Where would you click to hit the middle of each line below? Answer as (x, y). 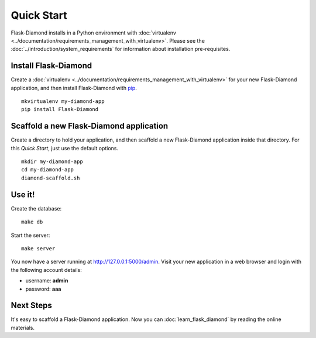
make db (32, 222)
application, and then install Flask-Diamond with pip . (74, 88)
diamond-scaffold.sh (51, 178)
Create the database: (36, 208)
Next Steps (31, 306)
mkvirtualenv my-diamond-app (63, 101)
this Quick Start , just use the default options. (64, 148)
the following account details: (46, 270)
